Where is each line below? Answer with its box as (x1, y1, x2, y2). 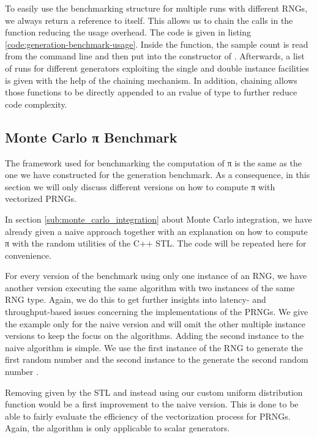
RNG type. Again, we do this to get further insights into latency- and (5, 293, 266, 306)
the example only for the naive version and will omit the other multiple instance (5, 317, 306, 330)
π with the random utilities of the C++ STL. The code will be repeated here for (5, 237, 307, 250)
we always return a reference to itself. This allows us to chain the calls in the (5, 13, 293, 26)
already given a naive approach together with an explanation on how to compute (5, 225, 308, 237)
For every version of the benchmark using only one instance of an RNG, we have (5, 269, 307, 282)
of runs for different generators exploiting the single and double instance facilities (5, 61, 309, 74)
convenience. (5, 248, 51, 261)
